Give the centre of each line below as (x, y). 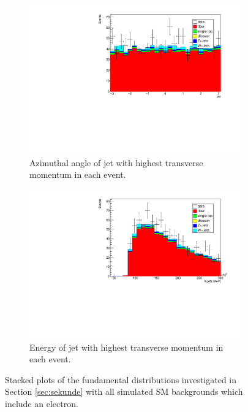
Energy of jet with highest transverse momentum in (126, 347)
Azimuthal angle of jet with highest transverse (116, 162)
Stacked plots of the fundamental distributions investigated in (121, 379)
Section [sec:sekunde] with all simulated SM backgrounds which (124, 391)
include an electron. (42, 403)
